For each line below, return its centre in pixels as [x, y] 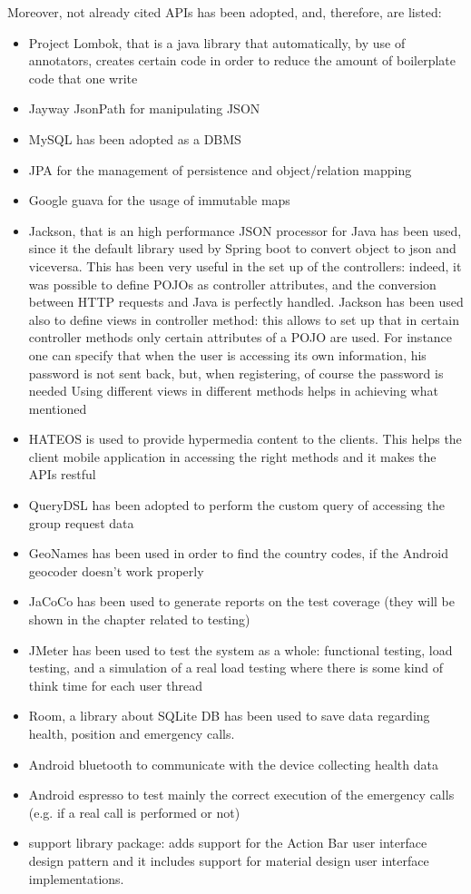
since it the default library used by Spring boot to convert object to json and [242, 248]
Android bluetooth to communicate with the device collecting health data [233, 764]
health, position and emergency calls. [132, 733]
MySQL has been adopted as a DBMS [135, 138]
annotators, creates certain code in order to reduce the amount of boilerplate [242, 60]
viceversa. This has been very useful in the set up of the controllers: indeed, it [245, 265]
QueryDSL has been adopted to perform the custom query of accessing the [236, 505]
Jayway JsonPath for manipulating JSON [144, 108]
